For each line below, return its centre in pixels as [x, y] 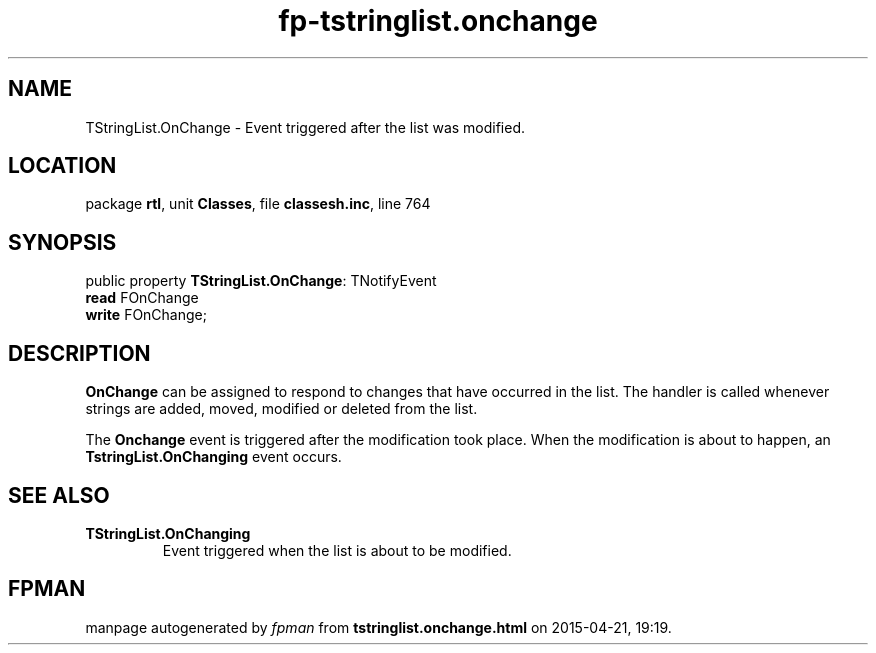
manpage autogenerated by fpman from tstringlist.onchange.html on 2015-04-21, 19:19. [378, 627]
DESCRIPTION [79, 353]
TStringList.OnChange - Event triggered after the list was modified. [305, 127]
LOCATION [62, 166]
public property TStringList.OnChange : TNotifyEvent [261, 281]
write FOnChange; [146, 315]
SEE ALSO [59, 495]
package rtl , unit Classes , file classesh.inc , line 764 [258, 204]
